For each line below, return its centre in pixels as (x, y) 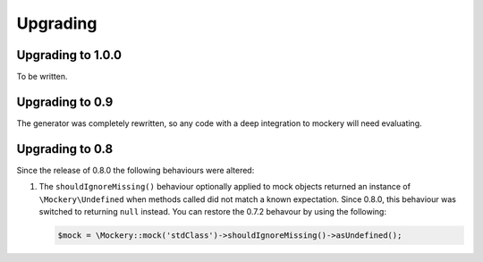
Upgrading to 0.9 (65, 101)
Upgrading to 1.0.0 (69, 55)
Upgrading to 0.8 (65, 149)
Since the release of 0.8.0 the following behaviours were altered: (136, 170)
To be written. (42, 77)
